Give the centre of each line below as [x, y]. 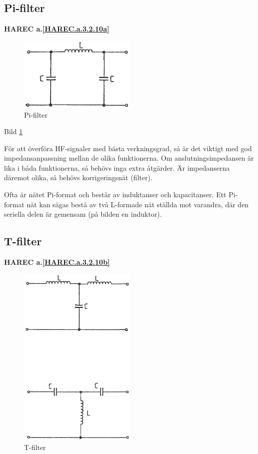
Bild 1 [13, 131]
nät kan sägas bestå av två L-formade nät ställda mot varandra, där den [138, 204]
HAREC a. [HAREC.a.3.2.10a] [57, 29]
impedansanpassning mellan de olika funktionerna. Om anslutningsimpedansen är [129, 158]
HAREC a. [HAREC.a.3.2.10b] [57, 262]
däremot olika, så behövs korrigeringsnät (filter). [78, 177]
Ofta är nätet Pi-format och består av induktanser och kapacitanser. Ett [115, 194]
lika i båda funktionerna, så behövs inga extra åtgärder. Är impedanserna [117, 167]
